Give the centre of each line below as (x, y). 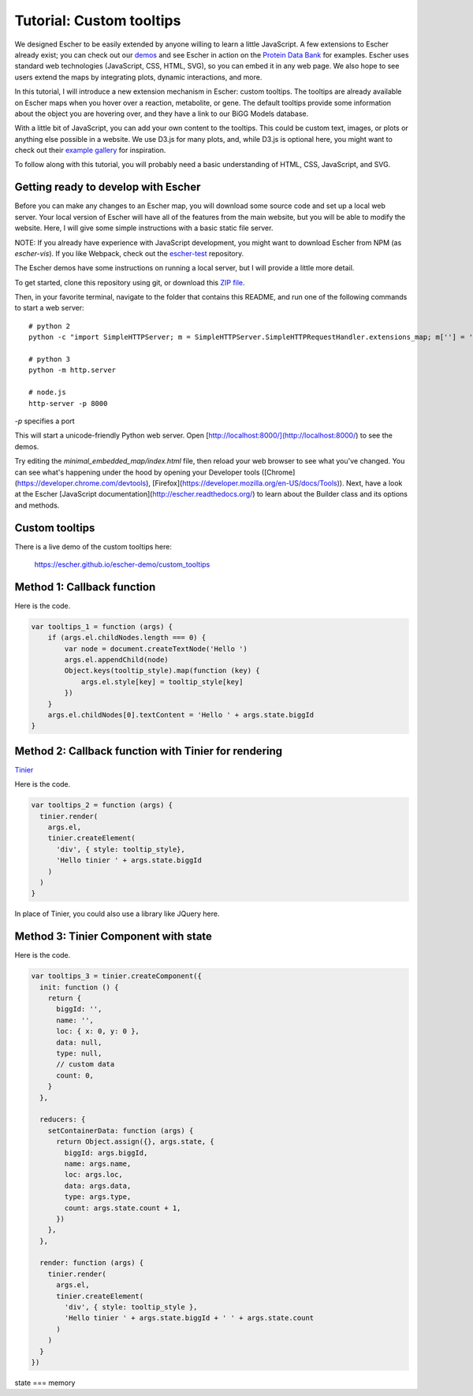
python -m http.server (73, 370)
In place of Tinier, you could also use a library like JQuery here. (117, 914)
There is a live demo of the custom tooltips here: (93, 546)
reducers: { (63, 1120)
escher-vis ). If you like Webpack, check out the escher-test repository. (129, 253)
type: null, (79, 1054)
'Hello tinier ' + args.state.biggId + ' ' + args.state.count (189, 1318)
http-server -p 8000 (68, 403)
